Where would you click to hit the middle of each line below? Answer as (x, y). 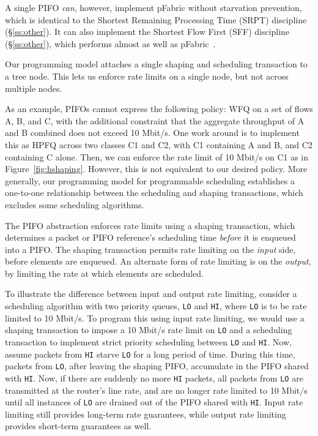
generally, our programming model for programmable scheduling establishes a (150, 180)
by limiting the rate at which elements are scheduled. (104, 273)
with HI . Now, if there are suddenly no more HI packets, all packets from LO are (154, 378)
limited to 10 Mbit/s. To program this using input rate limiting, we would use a (155, 318)
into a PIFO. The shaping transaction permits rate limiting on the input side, (150, 249)
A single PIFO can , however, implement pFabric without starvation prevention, (153, 7)
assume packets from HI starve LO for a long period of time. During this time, (150, 354)
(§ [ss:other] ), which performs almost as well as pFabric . (110, 43)
